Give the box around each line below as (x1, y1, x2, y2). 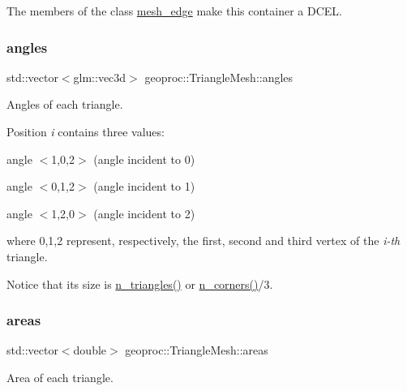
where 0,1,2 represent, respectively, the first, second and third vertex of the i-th (6, 232, 401, 249)
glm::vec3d (73, 68, 126, 85)
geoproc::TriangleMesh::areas (125, 342, 268, 359)
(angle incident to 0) (93, 150, 195, 167)
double (73, 342, 107, 359)
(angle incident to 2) (93, 204, 195, 221)
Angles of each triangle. (6, 96, 123, 113)
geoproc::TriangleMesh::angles (144, 68, 293, 85)
